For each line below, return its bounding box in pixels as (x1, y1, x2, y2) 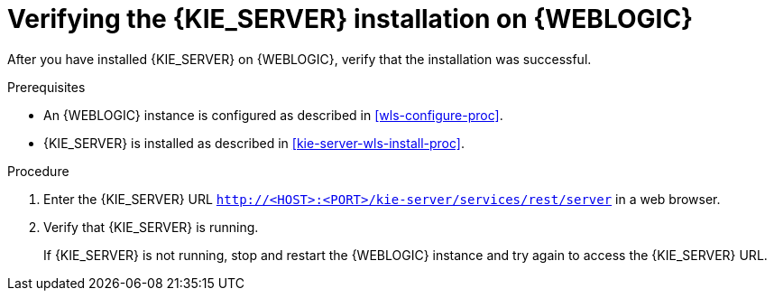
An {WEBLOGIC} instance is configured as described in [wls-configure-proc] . (43, 107, 503, 123)
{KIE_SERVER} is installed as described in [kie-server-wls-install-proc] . (43, 135, 465, 151)
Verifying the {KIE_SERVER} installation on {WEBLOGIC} (7, 4, 694, 34)
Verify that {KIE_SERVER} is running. (43, 219, 259, 235)
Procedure (7, 163, 69, 179)
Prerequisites (7, 79, 86, 95)
